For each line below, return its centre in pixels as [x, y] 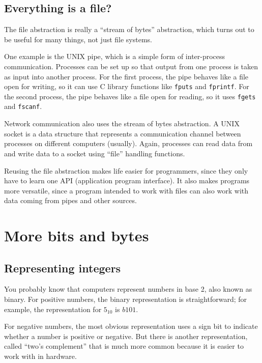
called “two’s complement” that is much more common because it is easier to [124, 346]
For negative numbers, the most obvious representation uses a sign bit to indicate [131, 326]
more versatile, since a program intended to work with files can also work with [126, 190]
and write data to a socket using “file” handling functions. [95, 153]
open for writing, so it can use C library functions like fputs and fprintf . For [127, 86]
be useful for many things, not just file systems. [78, 39]
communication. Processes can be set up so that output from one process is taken [131, 66]
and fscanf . [23, 106]
